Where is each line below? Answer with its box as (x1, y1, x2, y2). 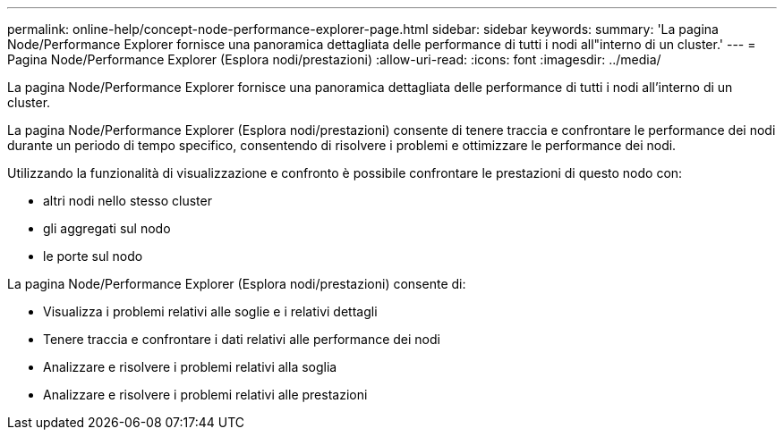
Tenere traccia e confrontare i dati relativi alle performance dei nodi (43, 332, 440, 347)
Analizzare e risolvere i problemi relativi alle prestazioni (43, 387, 368, 402)
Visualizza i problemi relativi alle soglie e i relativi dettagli (43, 304, 378, 319)
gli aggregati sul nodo (43, 221, 171, 236)
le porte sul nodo (43, 248, 143, 264)
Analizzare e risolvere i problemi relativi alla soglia (43, 359, 337, 374)
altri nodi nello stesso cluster (43, 193, 212, 208)
